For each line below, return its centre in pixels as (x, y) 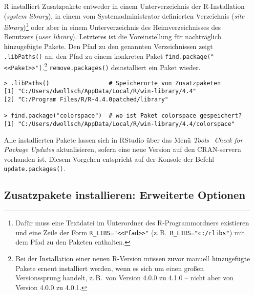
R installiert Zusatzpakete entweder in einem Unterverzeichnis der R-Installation (124, 6)
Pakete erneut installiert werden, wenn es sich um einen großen (110, 268)
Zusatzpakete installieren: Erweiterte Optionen (125, 195)
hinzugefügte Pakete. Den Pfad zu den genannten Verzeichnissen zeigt (108, 46)
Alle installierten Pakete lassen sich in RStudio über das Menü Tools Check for (124, 139)
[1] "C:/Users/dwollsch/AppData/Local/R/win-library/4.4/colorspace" (119, 124)
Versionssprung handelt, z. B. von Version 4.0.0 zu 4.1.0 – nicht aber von (125, 278)
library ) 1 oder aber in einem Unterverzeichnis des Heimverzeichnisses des (113, 26)
